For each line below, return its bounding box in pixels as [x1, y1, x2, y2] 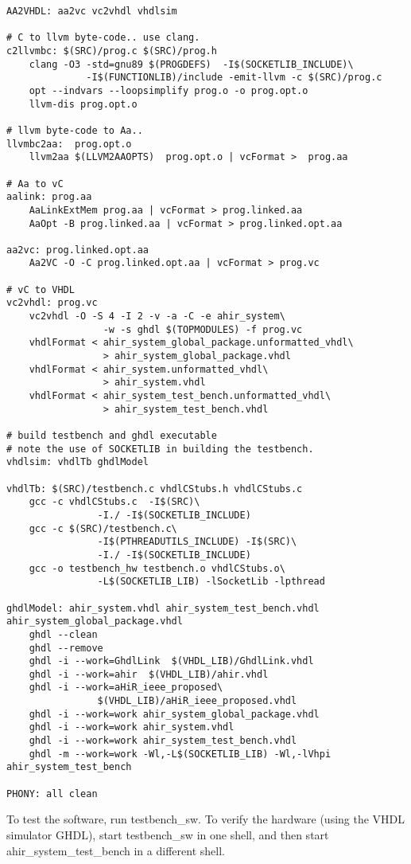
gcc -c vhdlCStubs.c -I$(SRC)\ [29, 496, 200, 508]
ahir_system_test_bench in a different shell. [6, 842, 225, 858]
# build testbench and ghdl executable [6, 430, 217, 441]
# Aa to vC [6, 178, 64, 190]
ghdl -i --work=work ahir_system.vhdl [29, 721, 235, 733]
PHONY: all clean [6, 788, 98, 799]
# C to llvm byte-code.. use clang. [6, 32, 200, 44]
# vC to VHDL [6, 283, 75, 295]
